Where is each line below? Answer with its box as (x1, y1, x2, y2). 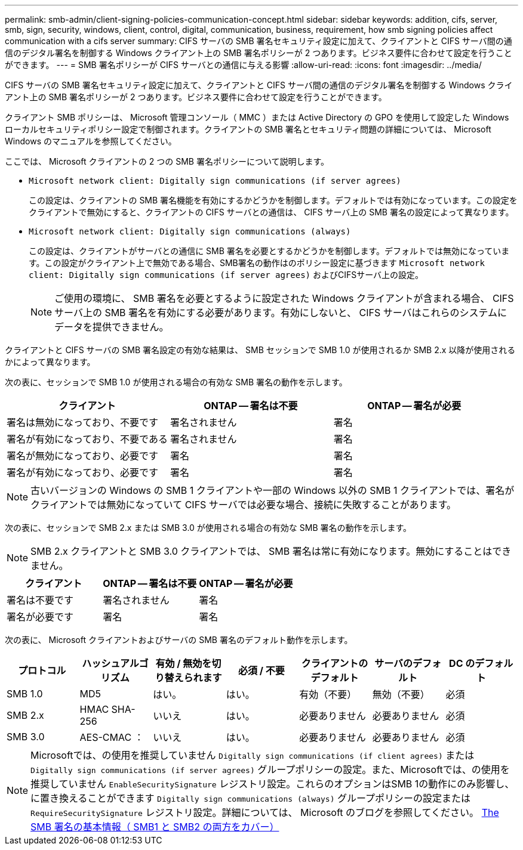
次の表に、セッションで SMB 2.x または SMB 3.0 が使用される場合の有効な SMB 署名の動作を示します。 (5, 523, 412, 533)
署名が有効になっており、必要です (7, 466, 159, 478)
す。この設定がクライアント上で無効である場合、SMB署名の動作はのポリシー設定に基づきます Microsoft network (29, 258, 485, 268)
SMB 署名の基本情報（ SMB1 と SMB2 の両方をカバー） (30, 821, 279, 833)
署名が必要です (7, 611, 74, 623)
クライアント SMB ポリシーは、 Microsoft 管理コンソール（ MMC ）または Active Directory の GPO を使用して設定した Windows (5, 112, 509, 122)
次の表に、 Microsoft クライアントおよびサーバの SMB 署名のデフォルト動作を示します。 (5, 635, 353, 645)
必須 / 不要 (238, 664, 285, 676)
